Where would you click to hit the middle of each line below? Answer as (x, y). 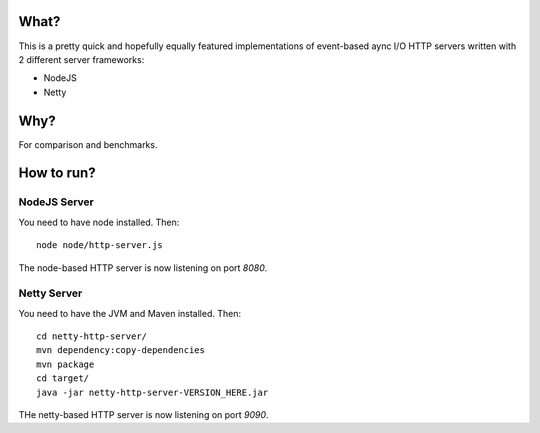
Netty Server (50, 293)
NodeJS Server (56, 202)
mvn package (65, 364)
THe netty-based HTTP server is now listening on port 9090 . (143, 415)
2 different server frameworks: (81, 59)
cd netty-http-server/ (92, 336)
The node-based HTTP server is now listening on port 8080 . (143, 267)
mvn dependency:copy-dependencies (120, 350)
